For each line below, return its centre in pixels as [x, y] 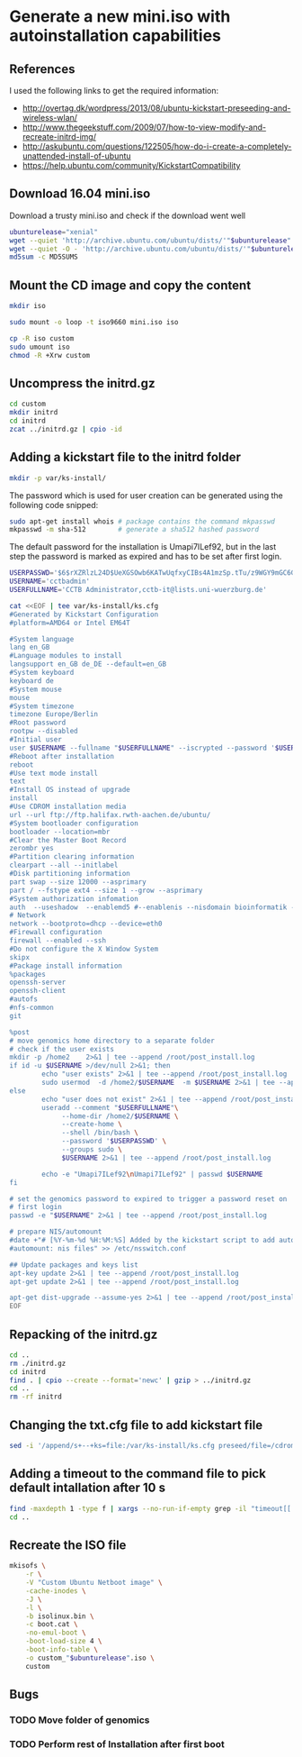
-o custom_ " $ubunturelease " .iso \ [90, 1658]
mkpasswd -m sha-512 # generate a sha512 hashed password [134, 530]
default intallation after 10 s [88, 1488]
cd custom [28, 404]
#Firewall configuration [56, 933]
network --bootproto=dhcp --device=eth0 [86, 924]
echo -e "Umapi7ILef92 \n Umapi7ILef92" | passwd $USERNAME [152, 1174]
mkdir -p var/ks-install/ [58, 478]
